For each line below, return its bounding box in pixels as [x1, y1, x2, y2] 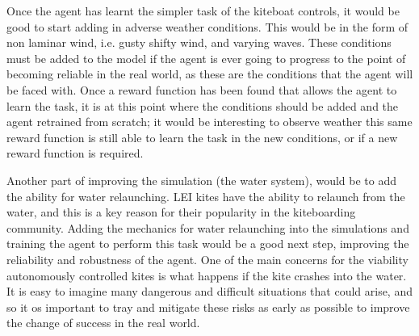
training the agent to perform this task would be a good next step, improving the [6, 235, 409, 252]
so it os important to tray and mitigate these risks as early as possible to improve [6, 298, 410, 315]
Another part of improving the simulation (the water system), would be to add [6, 171, 397, 188]
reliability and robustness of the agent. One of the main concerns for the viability [6, 250, 409, 267]
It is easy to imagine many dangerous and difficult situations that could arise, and [6, 283, 413, 300]
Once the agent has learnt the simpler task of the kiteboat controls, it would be [6, 2, 400, 19]
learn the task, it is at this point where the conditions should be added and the [6, 97, 399, 114]
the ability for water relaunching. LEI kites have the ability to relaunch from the [6, 187, 405, 204]
